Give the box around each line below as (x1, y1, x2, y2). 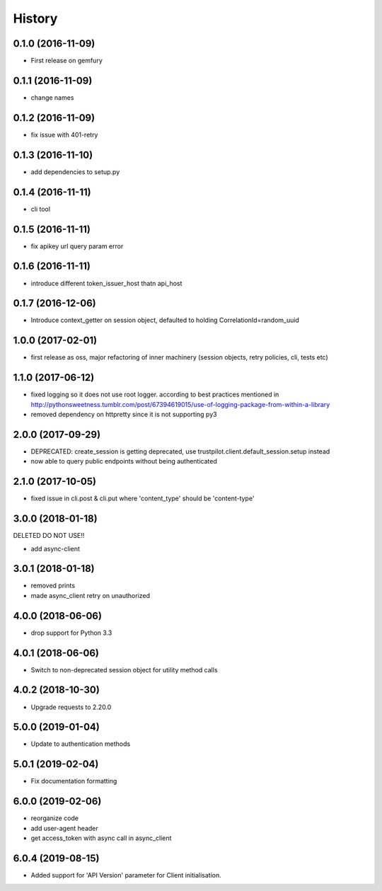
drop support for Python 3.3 (30, 628, 112, 637)
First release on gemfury (30, 57, 103, 65)
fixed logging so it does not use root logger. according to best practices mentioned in (30, 390, 279, 399)
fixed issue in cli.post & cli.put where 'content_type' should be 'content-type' (30, 494, 255, 502)
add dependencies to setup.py (30, 167, 120, 176)
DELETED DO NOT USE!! (13, 531, 85, 540)
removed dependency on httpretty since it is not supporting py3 (30, 410, 217, 418)
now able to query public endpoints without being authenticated (30, 457, 217, 466)
